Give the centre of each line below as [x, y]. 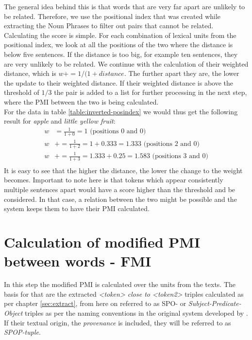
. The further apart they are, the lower [182, 73]
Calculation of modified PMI [102, 242]
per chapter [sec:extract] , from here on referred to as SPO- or [95, 303]
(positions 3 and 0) [180, 156]
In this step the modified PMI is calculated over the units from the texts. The [120, 284]
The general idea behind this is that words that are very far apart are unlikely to [125, 6]
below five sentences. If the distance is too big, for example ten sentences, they [121, 54]
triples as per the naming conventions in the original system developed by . [136, 313]
